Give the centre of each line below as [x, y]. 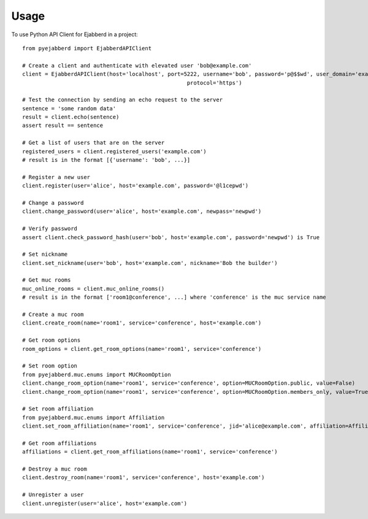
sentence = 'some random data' [69, 108]
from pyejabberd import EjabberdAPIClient [87, 48]
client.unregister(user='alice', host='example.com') [105, 503]
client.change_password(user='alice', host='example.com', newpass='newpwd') [142, 211]
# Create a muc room [53, 315]
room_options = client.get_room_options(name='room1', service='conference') [142, 349]
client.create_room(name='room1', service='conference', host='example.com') [142, 323]
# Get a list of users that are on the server [94, 143]
